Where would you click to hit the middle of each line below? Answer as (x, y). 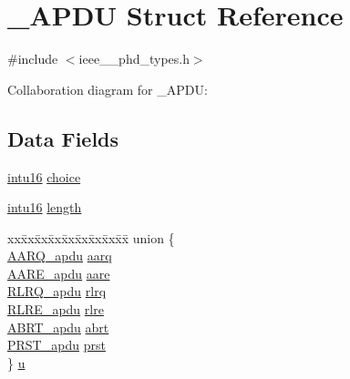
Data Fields (63, 138)
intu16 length (45, 207)
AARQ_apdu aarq (60, 256)
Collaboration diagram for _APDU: (108, 89)
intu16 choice (44, 176)
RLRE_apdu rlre (56, 309)
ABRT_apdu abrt (58, 327)
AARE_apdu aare (59, 273)
